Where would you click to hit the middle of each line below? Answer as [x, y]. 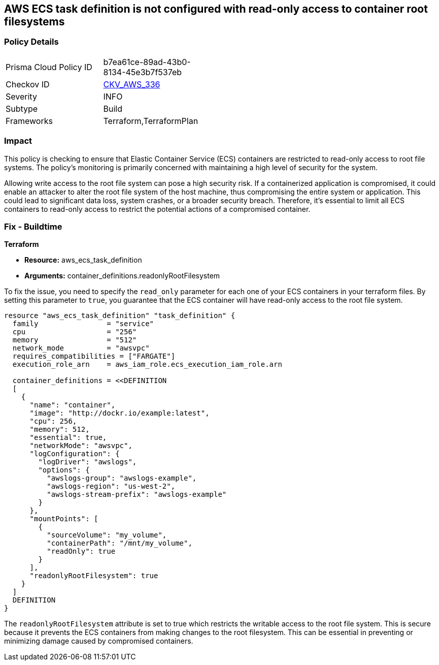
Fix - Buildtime [33, 226]
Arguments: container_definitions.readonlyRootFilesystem [122, 276]
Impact [18, 141]
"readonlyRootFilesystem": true [94, 576]
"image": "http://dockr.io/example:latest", [120, 413]
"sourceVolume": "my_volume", [107, 535]
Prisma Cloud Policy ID [49, 67]
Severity [21, 96]
